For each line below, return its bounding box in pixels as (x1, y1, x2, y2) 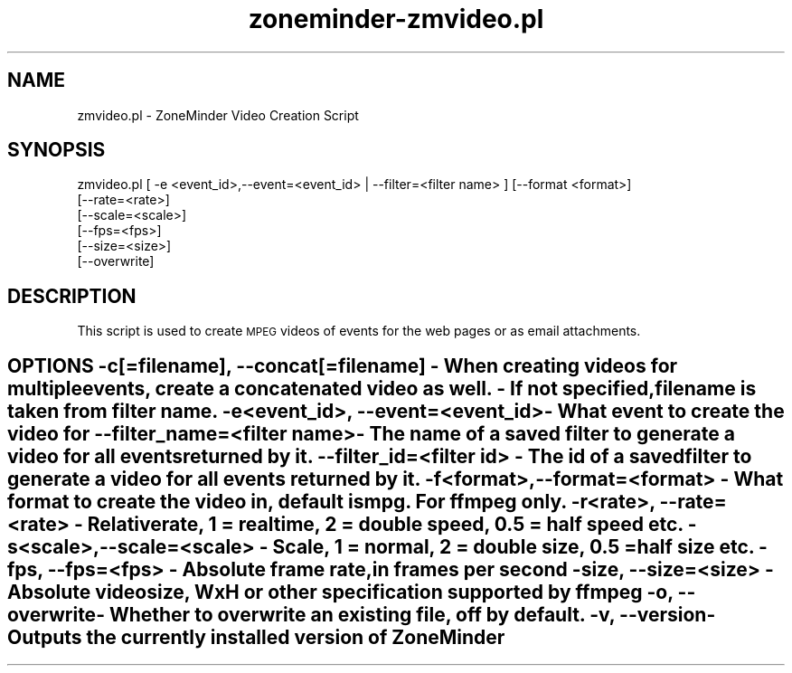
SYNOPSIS (7, 138, 106, 162)
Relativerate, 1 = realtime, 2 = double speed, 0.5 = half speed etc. (87, 512, 684, 536)
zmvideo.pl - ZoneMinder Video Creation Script (77, 107, 359, 123)
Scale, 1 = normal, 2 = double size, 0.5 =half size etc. (272, 535, 755, 558)
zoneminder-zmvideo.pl (248, 4, 544, 34)
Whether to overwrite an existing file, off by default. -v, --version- (108, 602, 716, 626)
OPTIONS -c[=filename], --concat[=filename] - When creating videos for (7, 354, 678, 377)
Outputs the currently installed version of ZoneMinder (7, 625, 505, 649)
